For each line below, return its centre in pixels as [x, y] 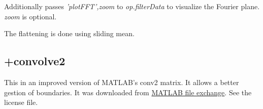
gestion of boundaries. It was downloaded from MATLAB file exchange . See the [128, 92]
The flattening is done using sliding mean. [69, 33]
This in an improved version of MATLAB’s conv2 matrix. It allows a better [122, 82]
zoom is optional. [30, 16]
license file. [21, 102]
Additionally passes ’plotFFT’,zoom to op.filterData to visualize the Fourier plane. [132, 6]
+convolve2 [35, 61]
